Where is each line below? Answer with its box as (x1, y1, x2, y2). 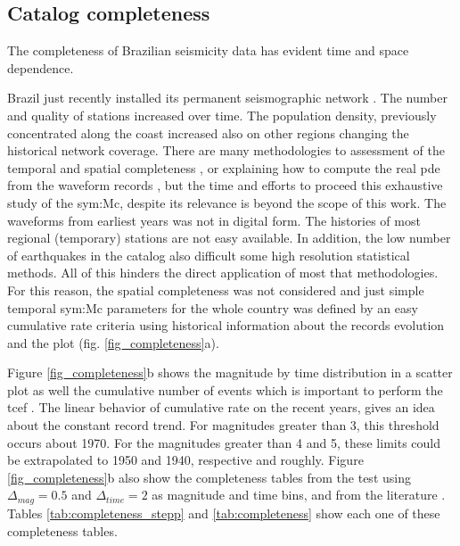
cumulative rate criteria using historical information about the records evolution (7, 316, 445, 335)
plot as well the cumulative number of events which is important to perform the (7, 380, 443, 399)
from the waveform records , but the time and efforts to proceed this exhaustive (7, 176, 443, 194)
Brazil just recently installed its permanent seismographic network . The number (7, 88, 448, 107)
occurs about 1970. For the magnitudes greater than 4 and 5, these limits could (7, 433, 440, 451)
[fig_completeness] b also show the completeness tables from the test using (7, 467, 411, 486)
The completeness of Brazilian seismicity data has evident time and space (7, 41, 409, 60)
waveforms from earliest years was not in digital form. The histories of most (7, 211, 421, 229)
